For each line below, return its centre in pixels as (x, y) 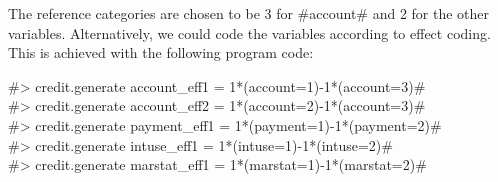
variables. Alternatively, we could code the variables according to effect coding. (249, 32)
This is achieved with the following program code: (161, 52)
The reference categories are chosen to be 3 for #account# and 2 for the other (249, 13)
